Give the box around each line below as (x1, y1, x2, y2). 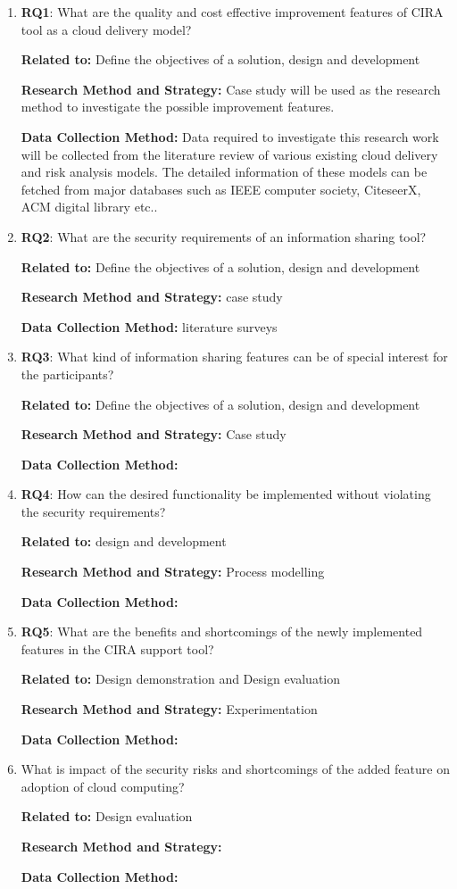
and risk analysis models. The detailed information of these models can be (21, 162, 428, 181)
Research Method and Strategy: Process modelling (21, 562, 325, 581)
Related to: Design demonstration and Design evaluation (21, 669, 341, 688)
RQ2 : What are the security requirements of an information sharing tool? (21, 227, 427, 245)
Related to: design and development (21, 532, 227, 551)
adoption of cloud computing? (21, 777, 185, 795)
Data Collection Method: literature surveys (21, 317, 278, 336)
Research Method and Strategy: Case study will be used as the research (21, 79, 441, 98)
